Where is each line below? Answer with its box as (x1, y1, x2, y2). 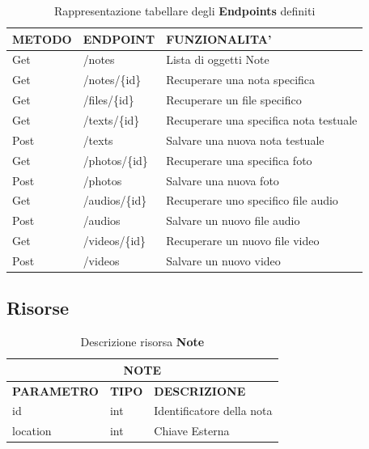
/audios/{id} (83, 192, 147, 209)
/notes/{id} (83, 71, 142, 88)
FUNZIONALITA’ (166, 30, 272, 47)
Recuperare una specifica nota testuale (166, 111, 358, 128)
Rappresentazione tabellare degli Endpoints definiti (53, 2, 316, 19)
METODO (12, 30, 72, 47)
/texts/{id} (83, 111, 140, 128)
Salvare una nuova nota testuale (166, 131, 324, 148)
